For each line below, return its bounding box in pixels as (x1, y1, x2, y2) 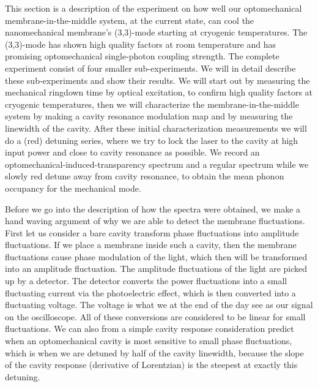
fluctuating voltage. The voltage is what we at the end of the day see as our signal (5, 298, 313, 311)
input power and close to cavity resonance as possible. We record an (5, 146, 260, 159)
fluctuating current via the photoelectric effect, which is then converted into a (5, 286, 296, 299)
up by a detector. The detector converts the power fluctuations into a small (5, 274, 287, 287)
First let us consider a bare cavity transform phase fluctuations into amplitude (5, 226, 299, 239)
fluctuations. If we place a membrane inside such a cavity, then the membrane (5, 238, 297, 251)
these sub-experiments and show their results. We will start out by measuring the (5, 73, 310, 86)
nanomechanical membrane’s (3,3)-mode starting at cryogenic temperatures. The (5, 26, 308, 39)
